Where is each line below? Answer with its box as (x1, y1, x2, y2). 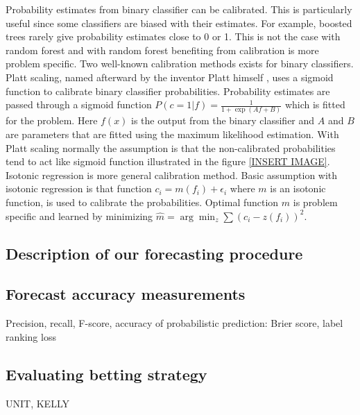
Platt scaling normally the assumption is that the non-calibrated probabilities (6, 140, 336, 155)
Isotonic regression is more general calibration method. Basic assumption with (6, 167, 338, 182)
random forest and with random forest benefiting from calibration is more (6, 42, 319, 57)
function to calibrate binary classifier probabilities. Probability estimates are (6, 83, 330, 98)
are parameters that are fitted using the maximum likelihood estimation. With (6, 127, 339, 142)
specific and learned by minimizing (6, 208, 153, 223)
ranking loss (6, 329, 56, 344)
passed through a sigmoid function (6, 97, 152, 112)
